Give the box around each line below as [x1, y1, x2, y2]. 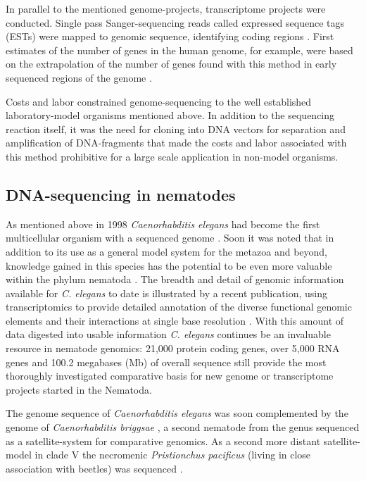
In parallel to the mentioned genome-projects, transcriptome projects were [6, 1, 326, 15]
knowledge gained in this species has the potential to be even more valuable [6, 258, 332, 273]
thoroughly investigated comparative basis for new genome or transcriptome [6, 368, 334, 383]
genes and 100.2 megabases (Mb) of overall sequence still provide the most [6, 354, 327, 369]
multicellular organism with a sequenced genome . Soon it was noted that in [6, 230, 334, 245]
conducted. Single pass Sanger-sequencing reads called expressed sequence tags [6, 15, 344, 30]
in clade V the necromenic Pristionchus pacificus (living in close [34, 447, 311, 462]
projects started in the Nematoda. [6, 382, 152, 396]
